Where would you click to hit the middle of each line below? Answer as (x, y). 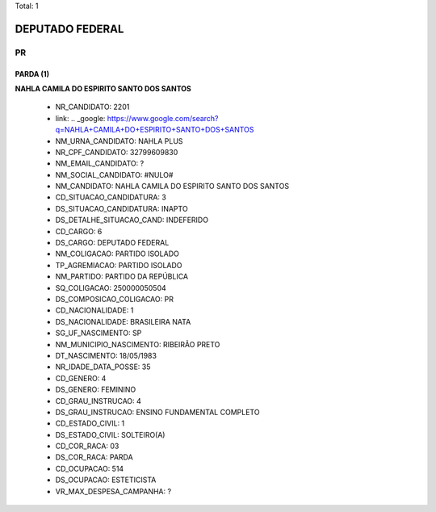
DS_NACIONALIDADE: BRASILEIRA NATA (123, 321)
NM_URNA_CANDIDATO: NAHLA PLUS (119, 141)
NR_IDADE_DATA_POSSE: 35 (103, 367)
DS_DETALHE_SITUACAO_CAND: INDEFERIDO (132, 220)
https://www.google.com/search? (163, 118)
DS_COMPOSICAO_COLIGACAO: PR (114, 299)
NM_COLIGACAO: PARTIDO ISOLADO (117, 254)
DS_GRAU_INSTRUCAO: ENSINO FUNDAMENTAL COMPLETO (157, 412)
